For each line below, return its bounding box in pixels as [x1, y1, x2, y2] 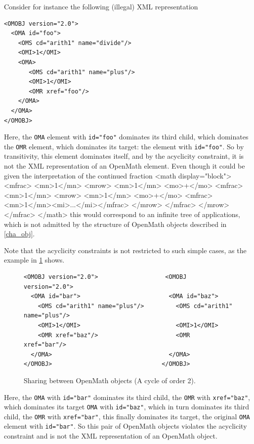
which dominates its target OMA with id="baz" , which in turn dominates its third [4, 401, 250, 412]
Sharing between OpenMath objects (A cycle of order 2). [24, 375, 196, 385]
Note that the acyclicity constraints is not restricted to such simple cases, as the [4, 245, 247, 255]
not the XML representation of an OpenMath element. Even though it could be [4, 161, 245, 171]
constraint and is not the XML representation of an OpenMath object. [4, 431, 217, 441]
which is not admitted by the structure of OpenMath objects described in [4, 219, 227, 229]
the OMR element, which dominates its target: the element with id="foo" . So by [4, 141, 244, 151]
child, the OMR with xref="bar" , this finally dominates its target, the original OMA [4, 411, 250, 421]
